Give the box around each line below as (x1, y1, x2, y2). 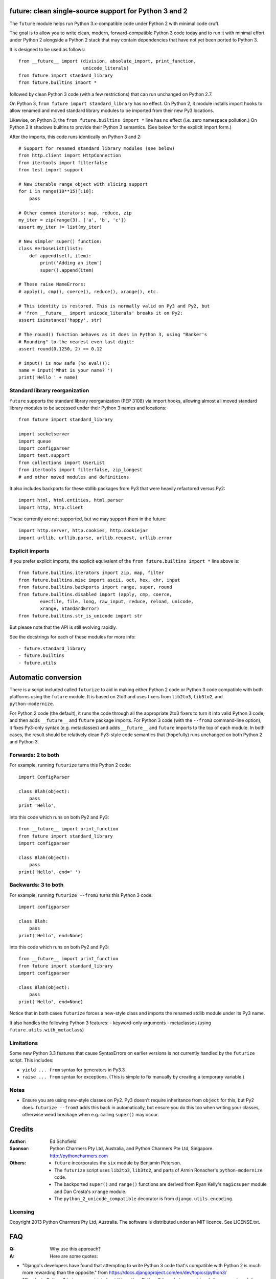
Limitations (9, 1039, 38, 1046)
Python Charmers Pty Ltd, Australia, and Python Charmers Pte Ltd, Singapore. (50, 1145, 214, 1152)
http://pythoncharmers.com (50, 1153, 108, 1159)
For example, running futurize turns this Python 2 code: (9, 762, 131, 768)
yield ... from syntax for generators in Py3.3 (22, 1067, 125, 1073)
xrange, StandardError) (40, 606, 100, 611)
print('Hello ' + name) (18, 374, 78, 381)
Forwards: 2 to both (9, 752, 59, 759)
